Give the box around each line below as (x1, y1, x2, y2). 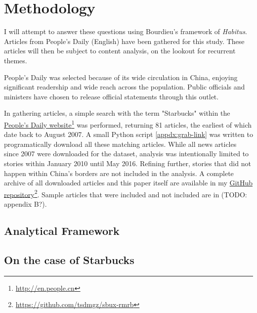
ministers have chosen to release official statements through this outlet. (4, 91, 219, 101)
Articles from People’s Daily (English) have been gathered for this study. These (4, 36, 245, 46)
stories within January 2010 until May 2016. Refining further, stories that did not (4, 158, 251, 168)
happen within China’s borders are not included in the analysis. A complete (4, 168, 234, 178)
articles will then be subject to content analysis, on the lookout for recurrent (4, 45, 236, 56)
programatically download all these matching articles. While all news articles (4, 138, 237, 149)
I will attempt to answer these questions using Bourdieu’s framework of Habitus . (4, 26, 247, 37)
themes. (4, 55, 27, 65)
